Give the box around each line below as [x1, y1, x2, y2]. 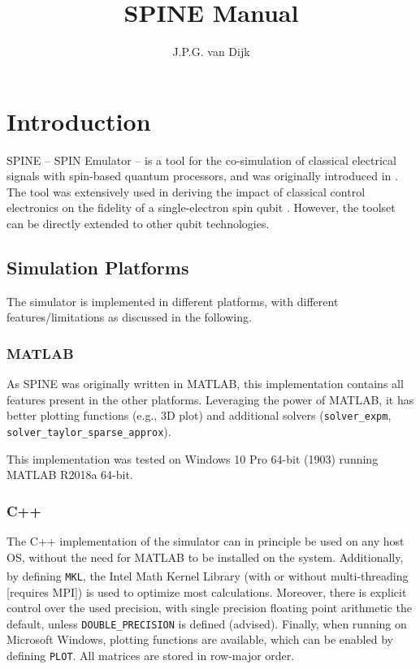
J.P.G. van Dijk [172, 43, 250, 60]
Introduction [6, 104, 151, 137]
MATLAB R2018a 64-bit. [6, 466, 133, 483]
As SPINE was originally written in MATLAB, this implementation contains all [6, 375, 404, 392]
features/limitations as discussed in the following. [6, 309, 252, 326]
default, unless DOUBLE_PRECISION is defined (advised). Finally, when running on [6, 615, 407, 632]
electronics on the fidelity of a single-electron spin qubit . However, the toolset [6, 199, 396, 216]
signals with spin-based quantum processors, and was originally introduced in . [6, 167, 398, 184]
